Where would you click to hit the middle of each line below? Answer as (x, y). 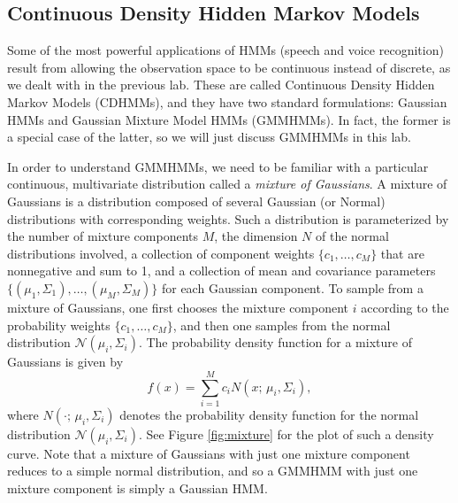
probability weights (59, 325)
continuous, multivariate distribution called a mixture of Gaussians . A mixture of (227, 184)
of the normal (352, 236)
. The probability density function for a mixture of (275, 342)
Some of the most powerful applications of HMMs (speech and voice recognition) (225, 50)
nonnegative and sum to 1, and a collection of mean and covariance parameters (221, 271)
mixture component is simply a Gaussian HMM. (137, 488)
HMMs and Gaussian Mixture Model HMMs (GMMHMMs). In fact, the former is (229, 119)
